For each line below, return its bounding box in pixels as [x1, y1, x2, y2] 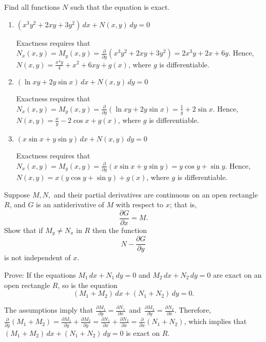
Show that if [4, 224, 43, 235]
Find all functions [4, 2, 60, 12]
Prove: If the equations [4, 269, 76, 280]
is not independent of [4, 252, 71, 263]
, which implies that [184, 316, 247, 327]
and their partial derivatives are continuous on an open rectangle [53, 189, 258, 200]
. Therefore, [174, 304, 211, 315]
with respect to [116, 199, 164, 210]
